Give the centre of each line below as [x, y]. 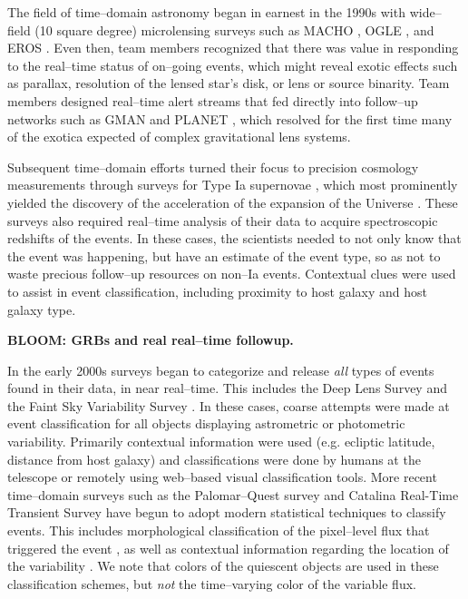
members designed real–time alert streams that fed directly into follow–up [213, 100]
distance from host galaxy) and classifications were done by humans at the [214, 459]
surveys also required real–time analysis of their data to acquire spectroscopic [223, 220]
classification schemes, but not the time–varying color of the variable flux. [212, 583]
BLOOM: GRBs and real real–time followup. [151, 340]
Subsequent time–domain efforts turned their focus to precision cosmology [213, 167]
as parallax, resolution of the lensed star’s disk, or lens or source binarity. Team [229, 83]
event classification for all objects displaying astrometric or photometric [206, 423]
